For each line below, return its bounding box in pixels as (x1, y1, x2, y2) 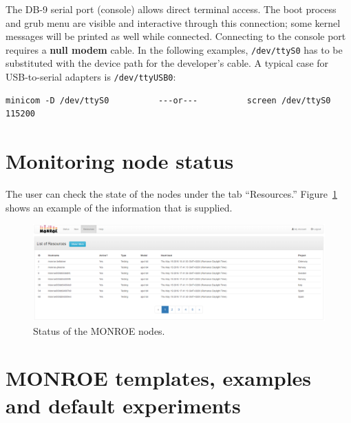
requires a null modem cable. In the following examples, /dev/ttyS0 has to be (6, 42, 343, 56)
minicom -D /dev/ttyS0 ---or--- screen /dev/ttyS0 (6, 95, 331, 105)
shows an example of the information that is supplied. (6, 200, 233, 214)
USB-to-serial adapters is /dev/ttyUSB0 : (6, 70, 176, 84)
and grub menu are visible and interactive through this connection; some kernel (6, 15, 341, 30)
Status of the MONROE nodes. (33, 323, 165, 338)
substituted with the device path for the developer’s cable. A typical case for (6, 56, 329, 70)
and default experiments (6, 391, 241, 419)
